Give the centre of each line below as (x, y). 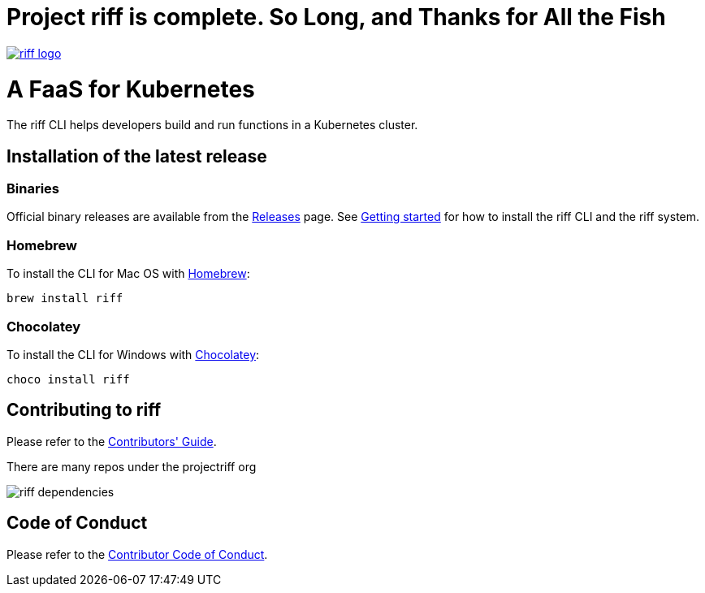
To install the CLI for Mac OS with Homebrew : (128, 274)
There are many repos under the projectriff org (132, 466)
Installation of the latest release (137, 156)
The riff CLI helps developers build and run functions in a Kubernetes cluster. (212, 125)
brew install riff (65, 299)
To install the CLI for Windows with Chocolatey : (133, 354)
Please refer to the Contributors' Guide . (112, 441)
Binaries (33, 189)
